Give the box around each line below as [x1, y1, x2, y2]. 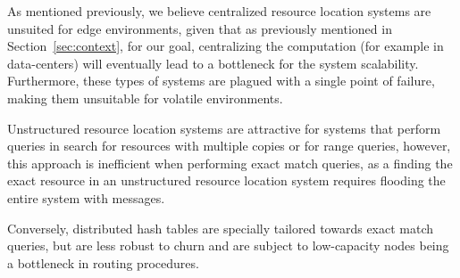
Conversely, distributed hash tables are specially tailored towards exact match [7, 218, 434, 237]
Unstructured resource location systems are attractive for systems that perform [7, 119, 441, 137]
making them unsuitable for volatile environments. [7, 88, 283, 107]
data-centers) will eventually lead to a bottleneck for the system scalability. [7, 53, 419, 72]
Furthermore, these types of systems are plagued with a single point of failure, [7, 71, 435, 90]
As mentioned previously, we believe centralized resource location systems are [7, 2, 431, 20]
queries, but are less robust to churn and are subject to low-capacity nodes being [7, 236, 449, 255]
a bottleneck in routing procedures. [7, 253, 199, 272]
